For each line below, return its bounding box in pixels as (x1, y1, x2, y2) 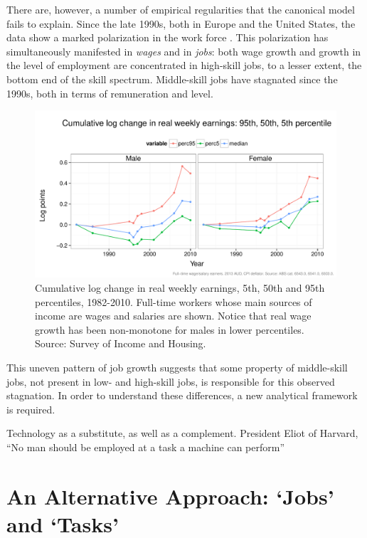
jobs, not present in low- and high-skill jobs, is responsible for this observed (6, 374, 335, 389)
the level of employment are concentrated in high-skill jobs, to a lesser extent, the (6, 58, 362, 73)
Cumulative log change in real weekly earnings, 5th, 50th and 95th (35, 280, 325, 295)
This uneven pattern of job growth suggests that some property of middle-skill (6, 359, 348, 374)
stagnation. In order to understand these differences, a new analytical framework (6, 388, 358, 403)
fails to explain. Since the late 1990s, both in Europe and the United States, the (6, 16, 356, 31)
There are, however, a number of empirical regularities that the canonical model (6, 2, 355, 16)
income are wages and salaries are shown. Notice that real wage (35, 308, 312, 323)
